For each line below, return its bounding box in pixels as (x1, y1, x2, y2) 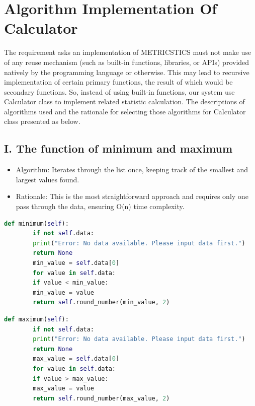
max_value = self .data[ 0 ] (33, 355, 120, 363)
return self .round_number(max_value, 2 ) (33, 394, 170, 402)
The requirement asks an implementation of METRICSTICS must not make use (4, 47, 251, 57)
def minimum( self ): (4, 220, 69, 227)
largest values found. (16, 174, 79, 184)
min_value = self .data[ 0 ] (33, 259, 120, 267)
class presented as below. (4, 116, 80, 126)
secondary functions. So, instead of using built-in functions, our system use (4, 86, 235, 97)
